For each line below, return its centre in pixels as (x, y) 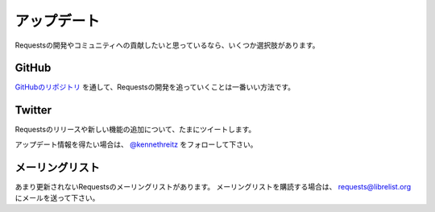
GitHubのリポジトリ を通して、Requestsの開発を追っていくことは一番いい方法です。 (155, 87)
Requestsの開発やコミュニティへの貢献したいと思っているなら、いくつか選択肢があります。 (167, 45)
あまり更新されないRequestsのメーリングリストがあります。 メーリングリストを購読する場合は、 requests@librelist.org (213, 186)
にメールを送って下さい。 (57, 198)
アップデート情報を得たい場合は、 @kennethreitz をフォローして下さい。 (136, 144)
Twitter (33, 110)
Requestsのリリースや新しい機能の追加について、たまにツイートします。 (135, 130)
